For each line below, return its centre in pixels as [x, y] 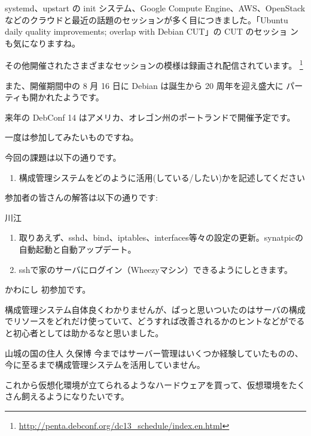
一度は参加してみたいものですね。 [72, 137]
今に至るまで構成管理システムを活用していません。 [105, 365]
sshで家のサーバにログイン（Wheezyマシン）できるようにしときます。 [156, 269]
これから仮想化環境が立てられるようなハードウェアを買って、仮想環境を [147, 384]
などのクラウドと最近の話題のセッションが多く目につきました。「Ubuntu [147, 19]
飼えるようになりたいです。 [75, 396]
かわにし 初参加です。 [48, 289]
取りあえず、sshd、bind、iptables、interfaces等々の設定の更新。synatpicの [161, 237]
